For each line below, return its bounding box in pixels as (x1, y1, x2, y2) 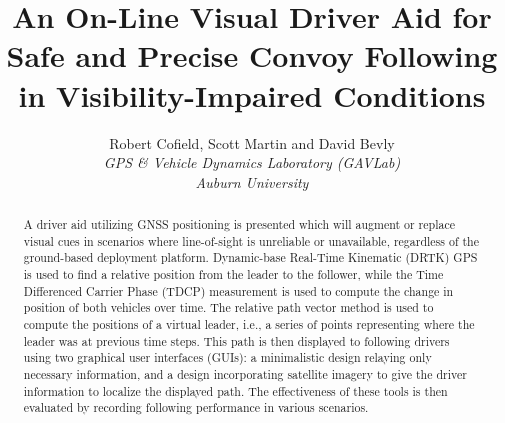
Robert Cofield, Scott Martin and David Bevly (109, 132, 395, 153)
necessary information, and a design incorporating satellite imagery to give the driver (23, 365, 467, 382)
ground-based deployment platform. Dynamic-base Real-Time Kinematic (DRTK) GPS (23, 249, 478, 266)
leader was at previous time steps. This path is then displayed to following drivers (23, 332, 450, 349)
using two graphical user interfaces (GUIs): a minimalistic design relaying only (23, 349, 432, 366)
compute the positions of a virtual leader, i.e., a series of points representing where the (23, 316, 475, 333)
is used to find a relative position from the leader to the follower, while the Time (23, 266, 444, 283)
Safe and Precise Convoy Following (6, 35, 498, 76)
